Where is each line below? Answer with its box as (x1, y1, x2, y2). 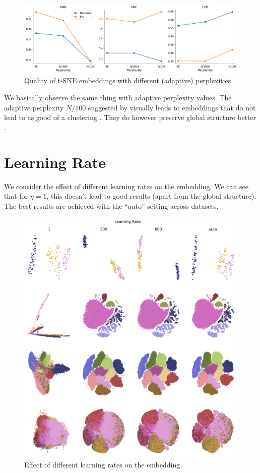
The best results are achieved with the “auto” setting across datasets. (4, 200, 219, 211)
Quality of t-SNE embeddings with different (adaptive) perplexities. (24, 75, 233, 86)
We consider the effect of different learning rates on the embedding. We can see (4, 181, 248, 191)
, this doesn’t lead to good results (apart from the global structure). (46, 191, 256, 201)
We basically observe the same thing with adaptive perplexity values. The (4, 92, 232, 103)
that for (4, 191, 28, 201)
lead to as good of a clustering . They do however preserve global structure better (4, 112, 256, 123)
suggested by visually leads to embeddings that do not (88, 102, 256, 112)
